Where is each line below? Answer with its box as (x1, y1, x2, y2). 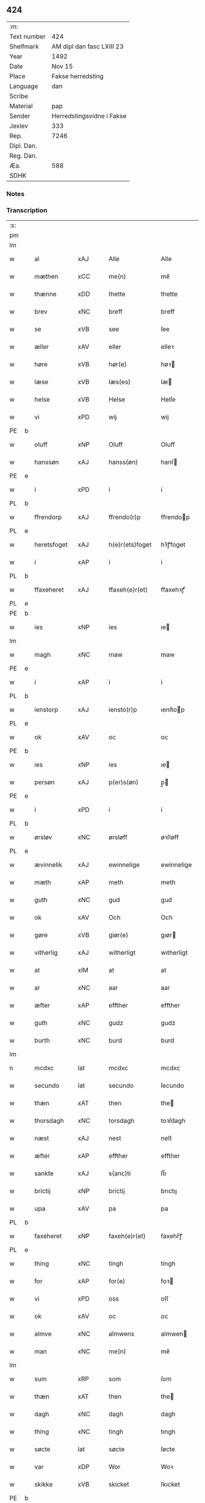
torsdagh (109, 1117, 135, 1125)
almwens (109, 1329, 135, 1338)
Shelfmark (9, 42, 39, 51)
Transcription (6, 206, 48, 215)
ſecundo (160, 1081, 184, 1090)
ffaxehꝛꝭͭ (160, 586, 185, 594)
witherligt (109, 949, 136, 957)
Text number (9, 32, 46, 40)
